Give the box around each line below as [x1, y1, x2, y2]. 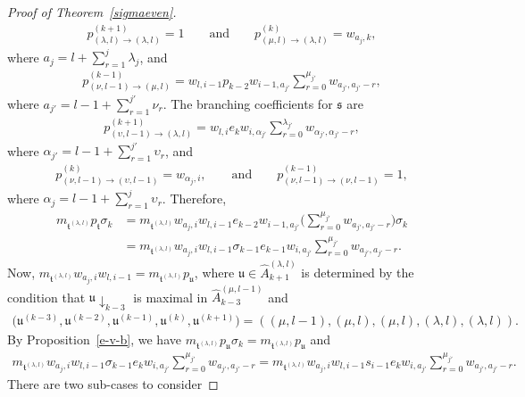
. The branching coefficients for [162, 94, 333, 112]
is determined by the [301, 262, 414, 281]
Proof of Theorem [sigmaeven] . [7, 3, 177, 21]
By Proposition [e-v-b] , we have [7, 329, 181, 348]
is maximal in [133, 287, 208, 306]
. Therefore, [162, 188, 227, 207]
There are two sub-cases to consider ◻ [7, 374, 219, 393]
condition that [7, 287, 86, 306]
